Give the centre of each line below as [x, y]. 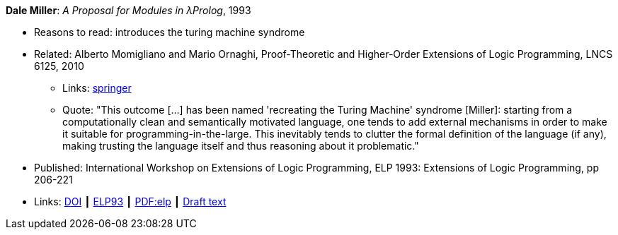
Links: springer [97, 88]
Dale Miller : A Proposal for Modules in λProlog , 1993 [128, 10]
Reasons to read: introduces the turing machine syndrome [170, 32]
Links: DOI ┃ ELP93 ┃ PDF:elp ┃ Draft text [130, 201]
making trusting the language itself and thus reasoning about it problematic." [241, 146]
